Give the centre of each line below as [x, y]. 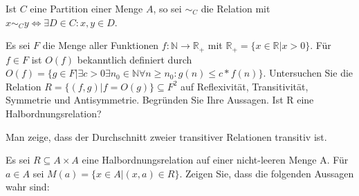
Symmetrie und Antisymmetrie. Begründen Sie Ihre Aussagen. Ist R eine [160, 100]
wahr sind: [28, 187]
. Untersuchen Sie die [308, 73]
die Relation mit [236, 8]
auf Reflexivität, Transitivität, [245, 86]
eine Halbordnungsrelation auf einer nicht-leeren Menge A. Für [215, 160]
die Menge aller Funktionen [101, 45]
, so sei [167, 8]
